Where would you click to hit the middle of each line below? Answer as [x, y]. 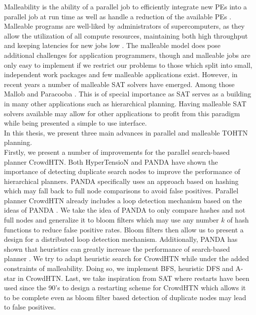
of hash [238, 220]
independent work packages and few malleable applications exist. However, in [121, 74]
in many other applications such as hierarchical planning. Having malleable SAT [125, 103]
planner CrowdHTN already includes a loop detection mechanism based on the [123, 200]
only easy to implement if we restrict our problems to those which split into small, [128, 65]
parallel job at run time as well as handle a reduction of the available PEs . [118, 16]
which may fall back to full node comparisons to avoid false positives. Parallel [121, 191]
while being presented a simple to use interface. [75, 123]
